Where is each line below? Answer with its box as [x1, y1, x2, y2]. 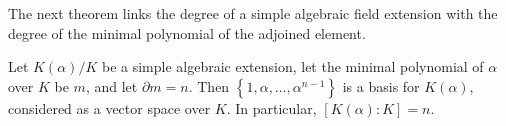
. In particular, [226, 97, 317, 118]
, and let [85, 75, 138, 96]
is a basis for [342, 75, 420, 96]
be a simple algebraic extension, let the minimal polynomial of [101, 56, 484, 77]
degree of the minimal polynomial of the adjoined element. [8, 22, 366, 43]
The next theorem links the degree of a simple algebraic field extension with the [8, 3, 498, 23]
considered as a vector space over [8, 97, 211, 118]
